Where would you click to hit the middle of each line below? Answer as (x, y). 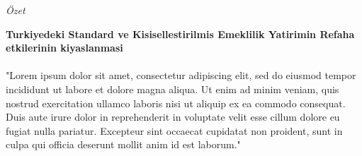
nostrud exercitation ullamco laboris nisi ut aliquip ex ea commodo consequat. (176, 103)
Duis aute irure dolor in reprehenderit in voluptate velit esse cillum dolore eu (173, 117)
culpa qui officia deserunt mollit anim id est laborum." (123, 144)
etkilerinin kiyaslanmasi (64, 48)
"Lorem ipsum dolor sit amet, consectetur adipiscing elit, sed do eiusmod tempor (181, 75)
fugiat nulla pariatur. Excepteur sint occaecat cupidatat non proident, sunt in (174, 130)
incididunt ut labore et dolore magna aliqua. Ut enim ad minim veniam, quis (172, 89)
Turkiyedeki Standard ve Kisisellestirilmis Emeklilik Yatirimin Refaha (180, 34)
